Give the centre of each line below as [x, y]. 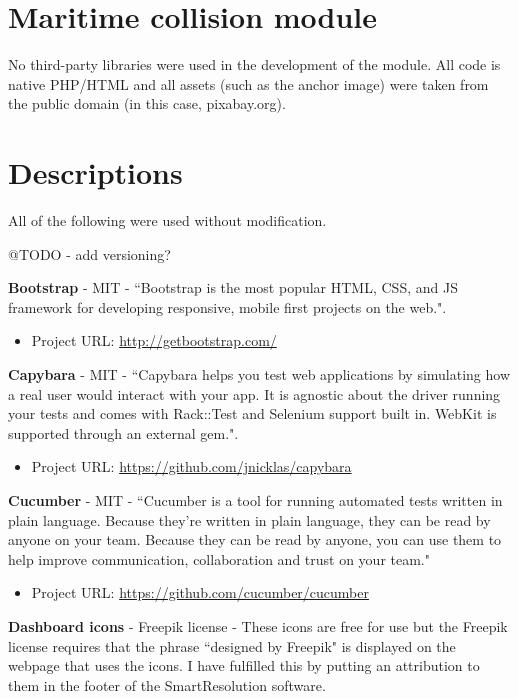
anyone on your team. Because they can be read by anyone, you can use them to [255, 539]
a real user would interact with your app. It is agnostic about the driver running [254, 393]
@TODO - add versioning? [89, 253]
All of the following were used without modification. [167, 220]
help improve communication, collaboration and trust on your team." [219, 558]
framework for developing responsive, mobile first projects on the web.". [227, 306]
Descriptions [95, 172]
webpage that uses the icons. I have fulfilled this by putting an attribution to [244, 665]
